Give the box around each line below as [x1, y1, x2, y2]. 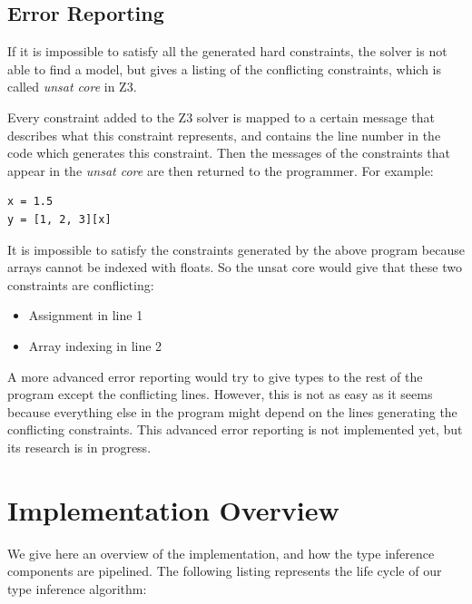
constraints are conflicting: [7, 275, 154, 294]
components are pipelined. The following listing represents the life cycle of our [7, 561, 442, 580]
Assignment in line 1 [28, 306, 143, 325]
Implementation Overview [7, 491, 339, 528]
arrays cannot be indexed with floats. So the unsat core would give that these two [7, 258, 462, 277]
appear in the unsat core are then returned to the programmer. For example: [7, 161, 434, 180]
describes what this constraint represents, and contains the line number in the [7, 125, 441, 144]
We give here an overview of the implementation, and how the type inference [7, 543, 435, 562]
